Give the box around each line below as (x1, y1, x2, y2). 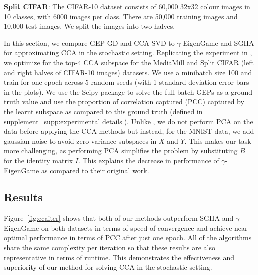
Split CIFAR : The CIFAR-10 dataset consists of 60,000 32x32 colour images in (4, 1, 250, 11)
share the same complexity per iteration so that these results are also (4, 242, 216, 253)
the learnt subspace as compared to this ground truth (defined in (4, 106, 203, 116)
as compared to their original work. (41, 165, 149, 175)
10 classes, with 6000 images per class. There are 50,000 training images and (4, 11, 238, 21)
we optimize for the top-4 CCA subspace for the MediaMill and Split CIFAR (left (4, 57, 254, 67)
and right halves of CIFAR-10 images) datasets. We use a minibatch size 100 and (4, 67, 252, 77)
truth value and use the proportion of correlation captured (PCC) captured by (4, 96, 244, 107)
